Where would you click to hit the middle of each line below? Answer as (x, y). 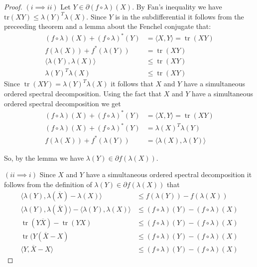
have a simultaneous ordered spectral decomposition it (169, 174)
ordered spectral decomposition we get (63, 103)
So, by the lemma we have (44, 157)
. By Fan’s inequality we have (177, 6)
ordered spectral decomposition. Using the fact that (83, 93)
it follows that (132, 84)
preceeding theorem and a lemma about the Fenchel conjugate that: (108, 26)
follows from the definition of (48, 184)
